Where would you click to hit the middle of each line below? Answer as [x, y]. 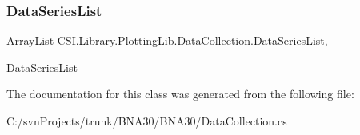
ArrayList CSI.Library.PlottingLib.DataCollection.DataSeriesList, [167, 40]
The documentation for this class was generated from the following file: [180, 94]
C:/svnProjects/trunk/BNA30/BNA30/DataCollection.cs [147, 121]
